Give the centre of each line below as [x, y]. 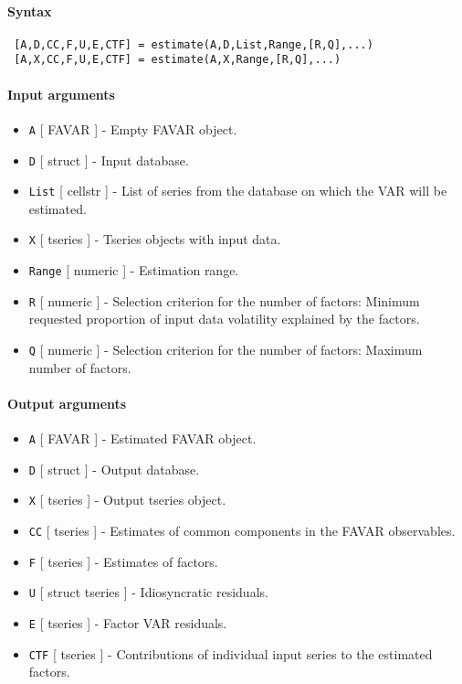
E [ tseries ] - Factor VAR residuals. [128, 623]
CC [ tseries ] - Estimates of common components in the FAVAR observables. [242, 531]
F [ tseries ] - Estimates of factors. [123, 561]
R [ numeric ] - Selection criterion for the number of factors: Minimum [224, 300]
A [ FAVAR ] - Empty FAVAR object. [133, 128]
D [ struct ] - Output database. [114, 469]
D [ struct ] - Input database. [109, 160]
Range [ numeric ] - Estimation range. [134, 270]
